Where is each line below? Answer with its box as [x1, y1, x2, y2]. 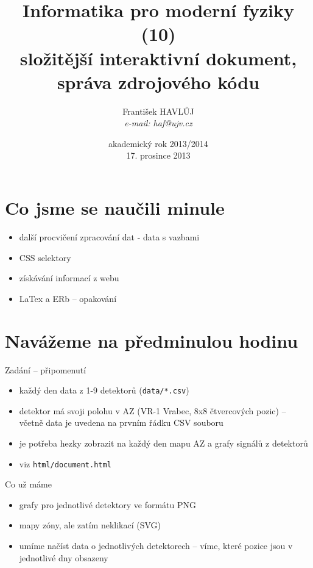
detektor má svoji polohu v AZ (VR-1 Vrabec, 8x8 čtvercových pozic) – [19, 404, 286, 417]
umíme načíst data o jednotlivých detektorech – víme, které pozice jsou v [19, 539, 293, 552]
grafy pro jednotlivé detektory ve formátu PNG [19, 498, 197, 511]
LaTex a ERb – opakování [19, 292, 117, 304]
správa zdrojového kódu [57, 69, 260, 94]
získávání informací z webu [19, 271, 119, 284]
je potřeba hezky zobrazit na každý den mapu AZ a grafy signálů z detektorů [19, 436, 308, 449]
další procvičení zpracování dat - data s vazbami [19, 231, 200, 243]
